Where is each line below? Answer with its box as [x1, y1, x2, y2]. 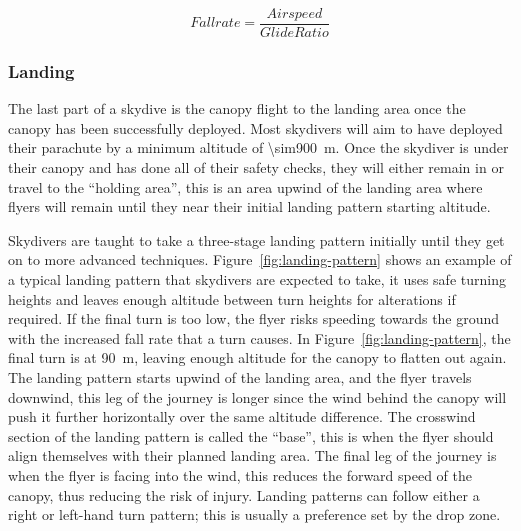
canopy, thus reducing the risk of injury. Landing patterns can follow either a [8, 484, 480, 505]
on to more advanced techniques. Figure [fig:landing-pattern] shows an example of [8, 249, 512, 270]
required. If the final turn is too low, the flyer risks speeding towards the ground [8, 308, 500, 329]
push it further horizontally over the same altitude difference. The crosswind [8, 406, 476, 427]
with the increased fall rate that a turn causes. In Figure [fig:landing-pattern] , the [8, 327, 511, 348]
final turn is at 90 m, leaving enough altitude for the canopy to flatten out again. [8, 347, 507, 368]
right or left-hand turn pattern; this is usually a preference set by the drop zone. [8, 504, 501, 525]
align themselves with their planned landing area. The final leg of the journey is [8, 445, 497, 466]
